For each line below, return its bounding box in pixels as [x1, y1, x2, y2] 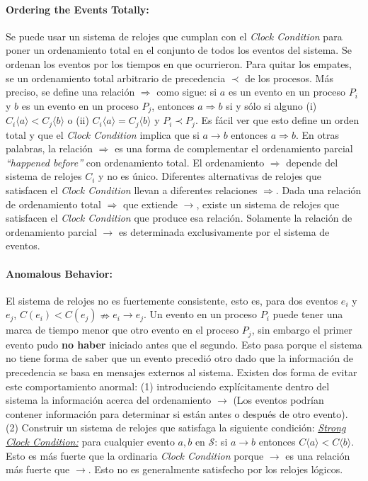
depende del [286, 154, 338, 169]
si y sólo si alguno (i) [226, 98, 317, 113]
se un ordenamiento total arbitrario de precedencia [6, 70, 226, 85]
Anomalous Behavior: [6, 266, 113, 281]
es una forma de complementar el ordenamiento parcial [115, 141, 353, 156]
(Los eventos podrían [233, 392, 324, 407]
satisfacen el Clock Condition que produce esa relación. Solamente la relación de [6, 210, 352, 225]
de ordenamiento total [6, 196, 101, 211]
